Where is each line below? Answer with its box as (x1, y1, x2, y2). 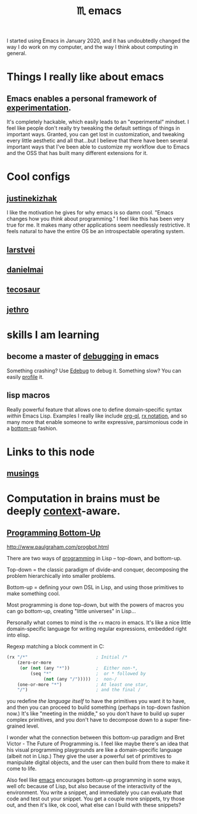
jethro (6, 304, 29, 315)
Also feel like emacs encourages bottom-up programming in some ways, (6, 776, 182, 783)
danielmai (6, 264, 43, 274)
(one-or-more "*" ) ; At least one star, (17, 681, 149, 688)
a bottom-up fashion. (6, 425, 58, 432)
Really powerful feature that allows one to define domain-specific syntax (6, 406, 182, 413)
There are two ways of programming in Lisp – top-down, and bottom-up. (6, 555, 182, 562)
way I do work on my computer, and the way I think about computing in (6, 43, 178, 51)
